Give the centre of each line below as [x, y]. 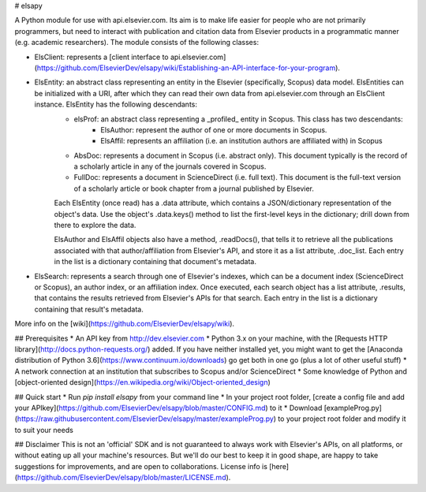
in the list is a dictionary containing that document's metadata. [155, 262]
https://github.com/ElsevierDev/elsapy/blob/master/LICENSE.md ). [124, 478]
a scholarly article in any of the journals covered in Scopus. [170, 166]
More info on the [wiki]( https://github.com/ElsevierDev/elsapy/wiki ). [125, 324]
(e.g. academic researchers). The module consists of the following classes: [137, 43]
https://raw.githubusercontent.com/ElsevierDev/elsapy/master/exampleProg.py [145, 419]
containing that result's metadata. [89, 309]
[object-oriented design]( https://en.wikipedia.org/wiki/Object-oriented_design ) [143, 382]
